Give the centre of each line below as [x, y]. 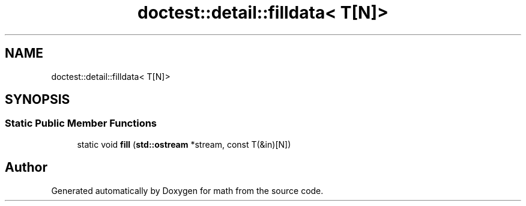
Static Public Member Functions [81, 123]
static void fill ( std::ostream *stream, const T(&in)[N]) [184, 144]
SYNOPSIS [38, 100]
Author [26, 168]
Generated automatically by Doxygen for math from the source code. [187, 190]
